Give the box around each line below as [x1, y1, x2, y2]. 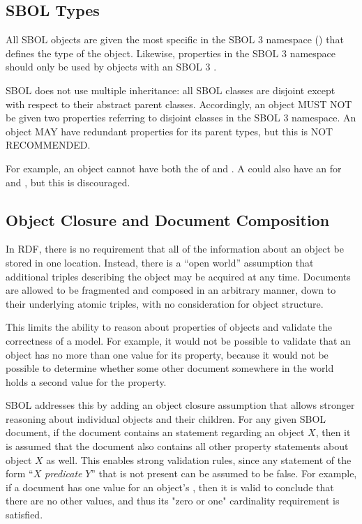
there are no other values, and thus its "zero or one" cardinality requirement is [6, 493, 340, 508]
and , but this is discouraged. [6, 174, 130, 189]
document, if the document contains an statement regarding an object [6, 425, 305, 440]
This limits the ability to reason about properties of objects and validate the [6, 320, 332, 334]
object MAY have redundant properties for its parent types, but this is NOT [6, 123, 333, 138]
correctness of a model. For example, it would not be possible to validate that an [6, 333, 351, 347]
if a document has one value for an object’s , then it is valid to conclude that [6, 479, 334, 494]
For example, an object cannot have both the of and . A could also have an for [6, 160, 342, 175]
